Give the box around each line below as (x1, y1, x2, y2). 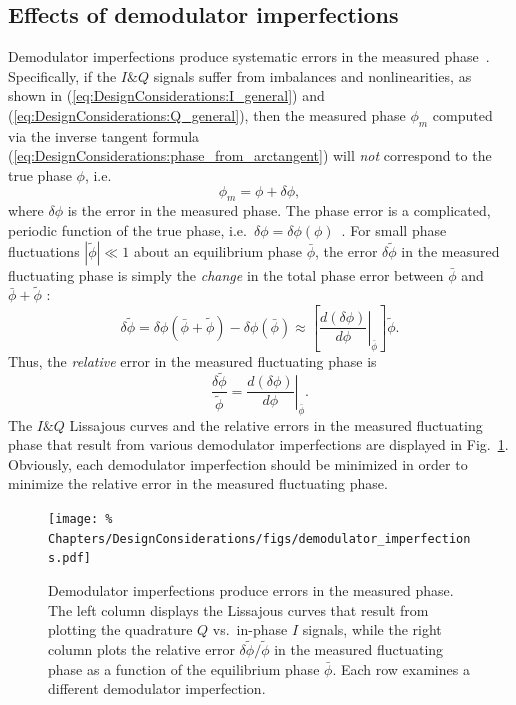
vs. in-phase (212, 619, 288, 640)
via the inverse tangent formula (8, 125, 200, 146)
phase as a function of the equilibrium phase (48, 658, 320, 679)
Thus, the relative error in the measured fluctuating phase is (8, 350, 377, 371)
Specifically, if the (8, 65, 117, 86)
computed (432, 104, 493, 125)
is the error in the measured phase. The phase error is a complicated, (67, 200, 491, 221)
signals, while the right (302, 619, 442, 640)
